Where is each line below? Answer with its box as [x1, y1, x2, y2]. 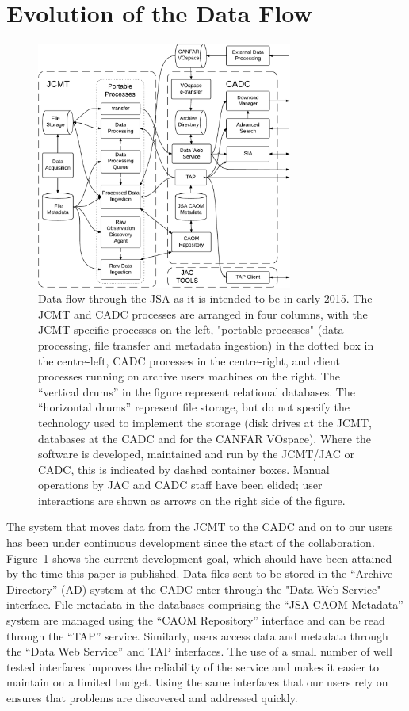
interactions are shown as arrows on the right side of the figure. [38, 491, 346, 508]
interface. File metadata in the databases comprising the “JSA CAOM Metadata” [6, 596, 403, 613]
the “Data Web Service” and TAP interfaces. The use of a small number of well [6, 643, 392, 659]
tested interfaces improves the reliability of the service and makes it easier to [6, 658, 379, 675]
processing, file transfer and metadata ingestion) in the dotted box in [38, 336, 374, 353]
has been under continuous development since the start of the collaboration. [6, 534, 375, 551]
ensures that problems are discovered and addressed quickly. [6, 690, 298, 705]
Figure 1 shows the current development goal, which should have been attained [6, 549, 392, 566]
